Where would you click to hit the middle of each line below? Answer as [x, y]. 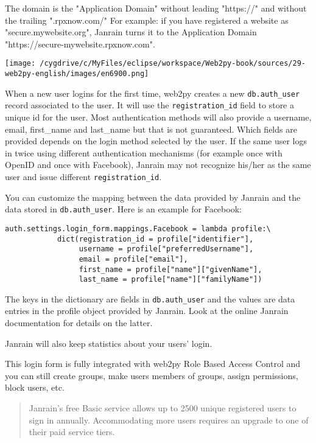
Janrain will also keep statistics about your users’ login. [109, 343]
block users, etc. [35, 387]
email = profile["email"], [133, 259]
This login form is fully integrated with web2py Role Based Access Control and [153, 364]
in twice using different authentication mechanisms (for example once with [144, 152]
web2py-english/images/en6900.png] [77, 74]
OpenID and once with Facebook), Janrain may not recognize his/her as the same [158, 165]
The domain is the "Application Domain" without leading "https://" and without [156, 8]
